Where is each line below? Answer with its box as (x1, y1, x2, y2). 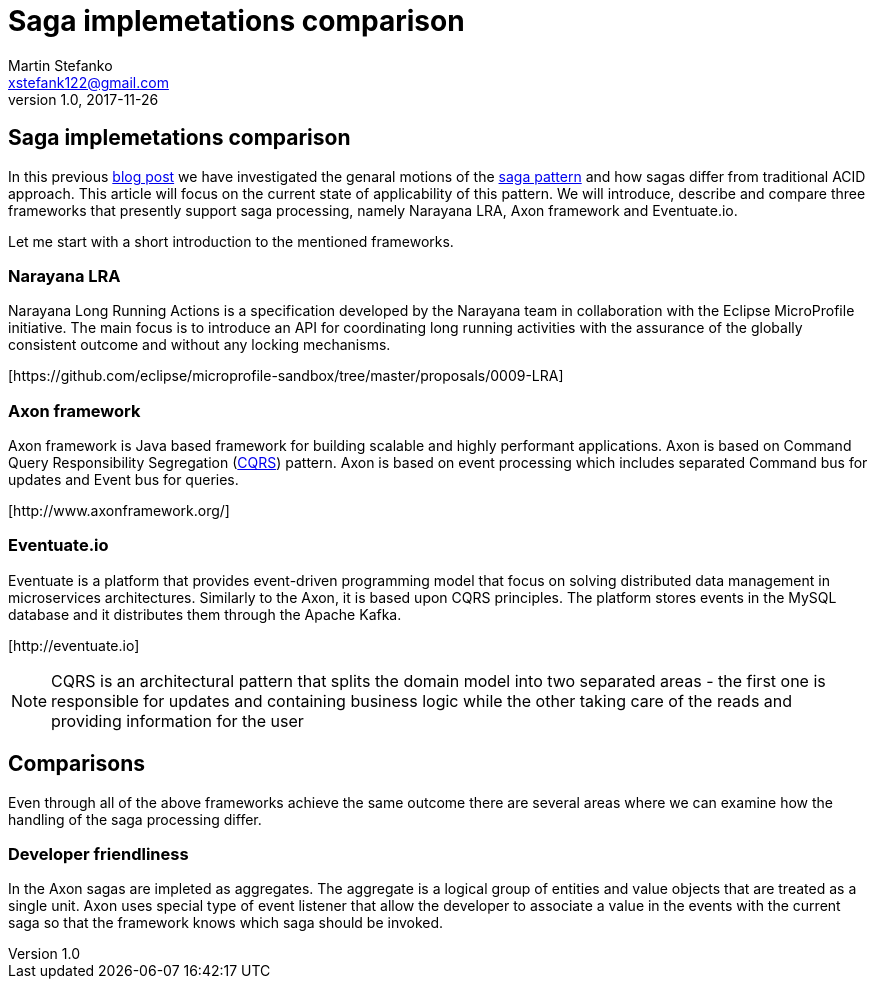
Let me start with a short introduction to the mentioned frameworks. (8, 232, 454, 250)
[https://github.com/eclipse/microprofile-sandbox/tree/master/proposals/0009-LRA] (8, 367, 564, 385)
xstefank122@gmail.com (8, 73, 169, 91)
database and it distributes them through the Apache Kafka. (8, 605, 402, 623)
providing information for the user (51, 710, 304, 731)
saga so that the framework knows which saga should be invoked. (8, 914, 444, 932)
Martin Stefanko (8, 56, 113, 74)
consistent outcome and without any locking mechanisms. (8, 336, 391, 354)
